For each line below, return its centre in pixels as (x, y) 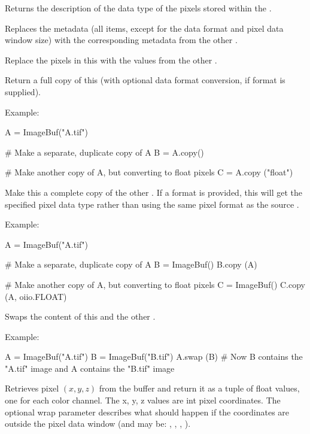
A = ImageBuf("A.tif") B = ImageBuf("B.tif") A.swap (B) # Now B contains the (154, 356)
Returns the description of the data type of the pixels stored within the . (138, 8)
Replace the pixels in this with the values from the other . (111, 60)
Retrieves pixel (32, 388)
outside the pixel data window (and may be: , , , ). (98, 424)
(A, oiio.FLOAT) (36, 296)
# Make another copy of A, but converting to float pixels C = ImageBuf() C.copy (155, 284)
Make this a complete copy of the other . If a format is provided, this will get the (154, 192)
